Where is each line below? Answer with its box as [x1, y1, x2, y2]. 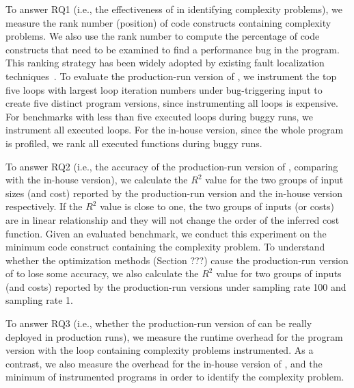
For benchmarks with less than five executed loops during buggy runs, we [5, 109, 313, 123]
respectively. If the [5, 199, 83, 214]
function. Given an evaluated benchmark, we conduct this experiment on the [5, 226, 327, 240]
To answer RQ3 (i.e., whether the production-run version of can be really [5, 316, 312, 331]
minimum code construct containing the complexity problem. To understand [5, 240, 325, 254]
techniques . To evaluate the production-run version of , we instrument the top [5, 68, 337, 83]
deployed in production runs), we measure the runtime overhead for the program [5, 329, 343, 344]
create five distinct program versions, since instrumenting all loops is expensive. [5, 96, 338, 110]
